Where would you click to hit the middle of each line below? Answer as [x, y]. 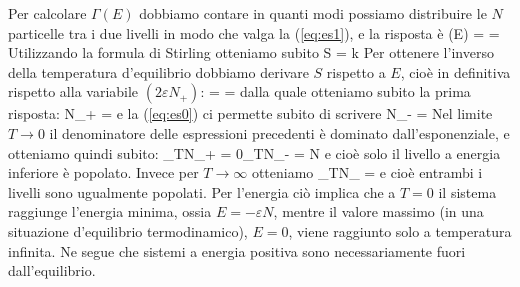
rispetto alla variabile [73, 91]
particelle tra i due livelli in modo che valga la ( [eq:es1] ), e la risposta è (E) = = [254, 32]
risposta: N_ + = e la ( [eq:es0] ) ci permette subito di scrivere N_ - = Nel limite [250, 113]
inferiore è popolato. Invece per [103, 172]
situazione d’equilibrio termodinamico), [128, 230]
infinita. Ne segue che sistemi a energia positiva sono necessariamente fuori [237, 250]
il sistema [467, 191]
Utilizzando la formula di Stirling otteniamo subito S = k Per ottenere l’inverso [251, 52]
